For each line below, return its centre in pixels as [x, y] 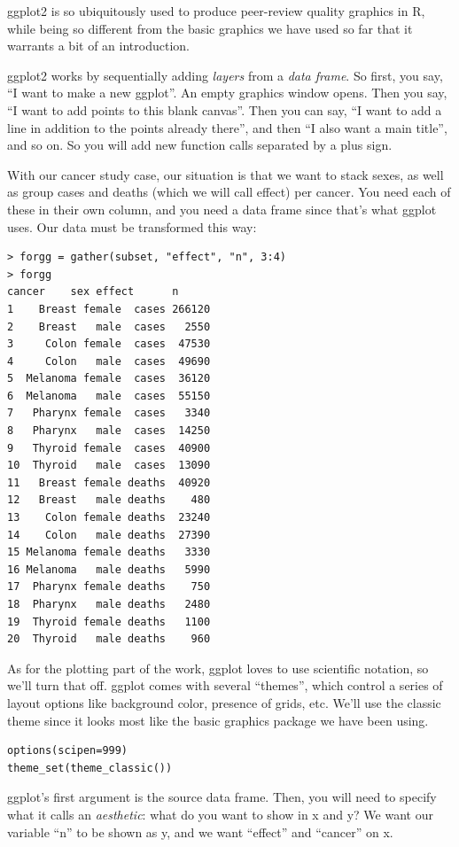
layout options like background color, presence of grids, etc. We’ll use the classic [224, 702]
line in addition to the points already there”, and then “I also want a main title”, [227, 127]
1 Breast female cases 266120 [109, 309]
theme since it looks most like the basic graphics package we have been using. [218, 720]
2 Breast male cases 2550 [109, 326]
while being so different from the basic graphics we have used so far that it [210, 28]
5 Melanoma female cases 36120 [109, 379]
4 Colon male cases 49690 [109, 361]
